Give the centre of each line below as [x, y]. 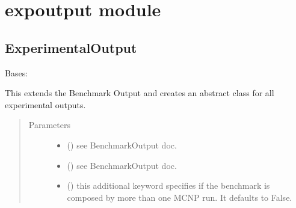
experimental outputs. [45, 104]
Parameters [49, 125]
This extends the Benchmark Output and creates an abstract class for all [140, 93]
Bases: [17, 72]
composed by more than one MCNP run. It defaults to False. [180, 197]
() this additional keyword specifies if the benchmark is [168, 185]
